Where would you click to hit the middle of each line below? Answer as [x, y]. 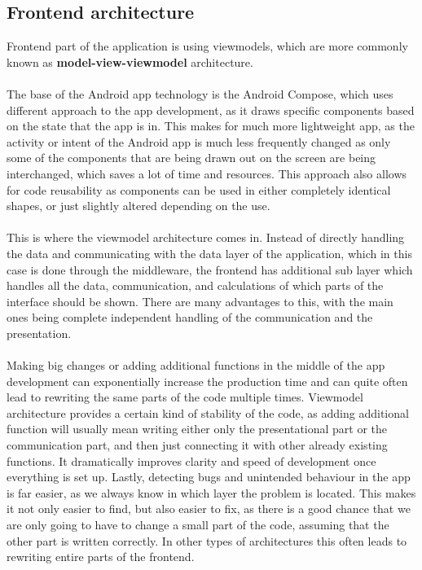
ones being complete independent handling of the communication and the [190, 317]
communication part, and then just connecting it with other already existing [197, 445]
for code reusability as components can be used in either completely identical [199, 189]
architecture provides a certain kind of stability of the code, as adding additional [208, 412]
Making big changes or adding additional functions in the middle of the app [196, 365]
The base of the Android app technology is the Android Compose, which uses [200, 93]
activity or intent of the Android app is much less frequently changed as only [199, 141]
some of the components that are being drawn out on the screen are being [191, 158]
